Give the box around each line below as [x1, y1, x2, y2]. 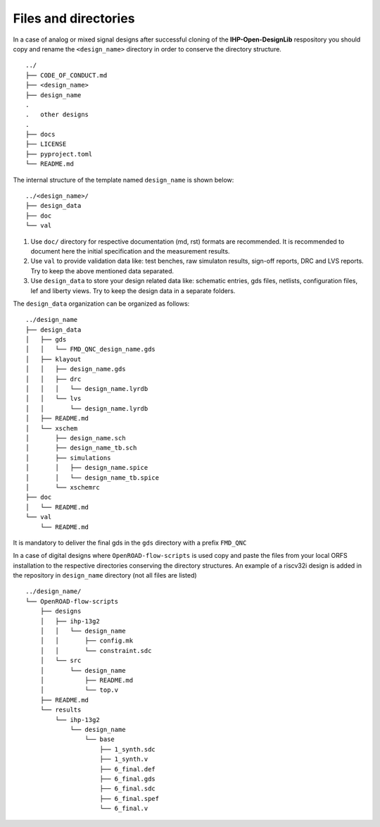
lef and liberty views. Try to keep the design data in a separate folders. [30, 286, 236, 295]
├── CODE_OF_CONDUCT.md [25, 71, 108, 79]
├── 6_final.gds [99, 775, 156, 783]
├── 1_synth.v [99, 755, 148, 764]
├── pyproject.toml [25, 150, 93, 158]
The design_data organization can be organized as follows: [13, 299, 190, 308]
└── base [84, 735, 115, 743]
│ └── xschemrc [25, 483, 100, 491]
